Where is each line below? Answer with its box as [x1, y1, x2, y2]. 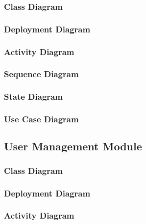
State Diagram [4, 90, 63, 103]
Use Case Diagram [4, 113, 79, 125]
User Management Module [4, 139, 142, 154]
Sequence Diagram [4, 68, 79, 80]
